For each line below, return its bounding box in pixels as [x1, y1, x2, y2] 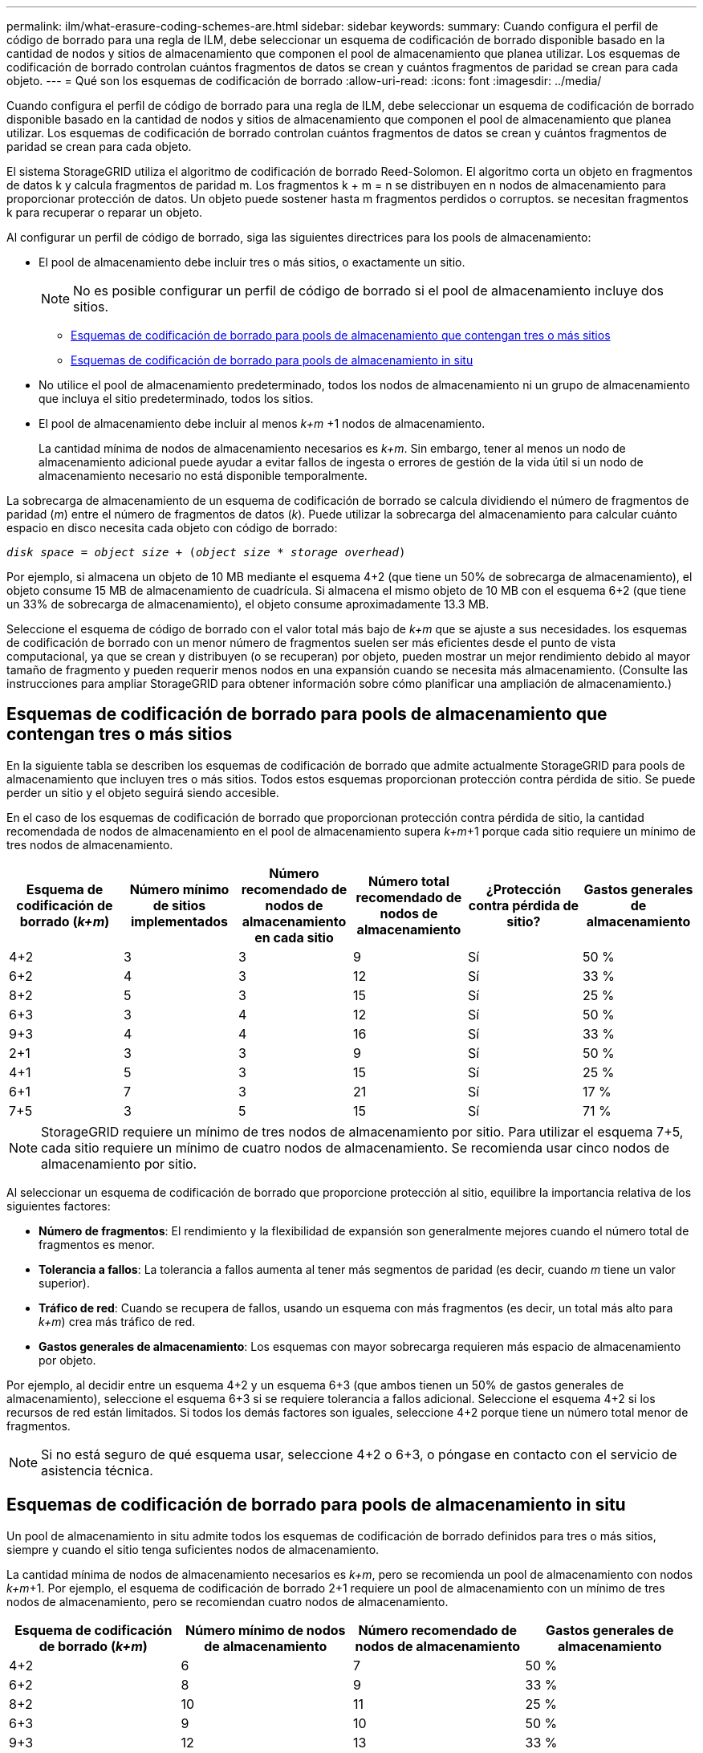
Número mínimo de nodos [185, 1621, 346, 1638]
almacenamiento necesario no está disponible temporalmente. [39, 469, 368, 482]
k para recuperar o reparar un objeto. [6, 205, 203, 219]
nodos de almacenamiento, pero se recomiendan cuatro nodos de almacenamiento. [6, 1594, 449, 1609]
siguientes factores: [6, 1198, 111, 1213]
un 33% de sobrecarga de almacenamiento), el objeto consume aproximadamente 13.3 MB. [6, 597, 490, 611]
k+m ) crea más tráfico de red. [39, 1314, 196, 1328]
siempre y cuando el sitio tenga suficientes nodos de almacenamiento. [6, 1542, 380, 1556]
